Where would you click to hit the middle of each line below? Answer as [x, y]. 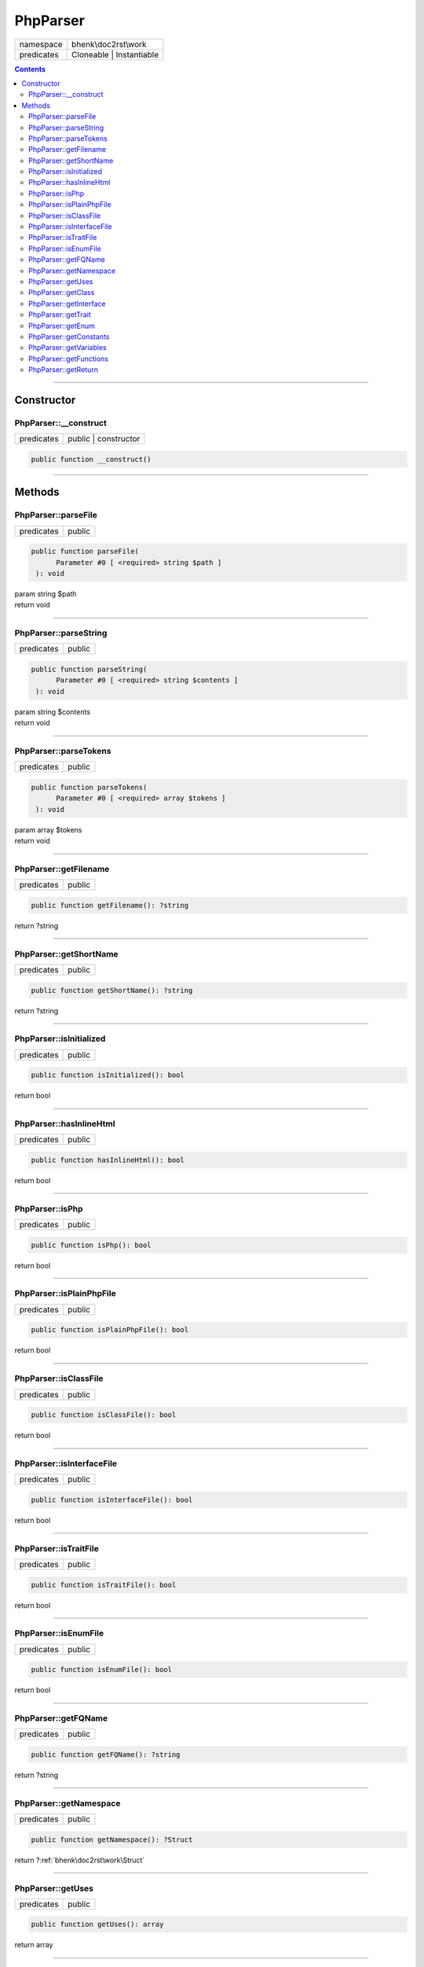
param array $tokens [48, 829]
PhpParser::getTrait [60, 315]
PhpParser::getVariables [68, 348]
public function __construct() [91, 459]
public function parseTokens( [89, 787]
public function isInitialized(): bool [108, 1075]
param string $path [46, 593]
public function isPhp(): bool [91, 1245]
